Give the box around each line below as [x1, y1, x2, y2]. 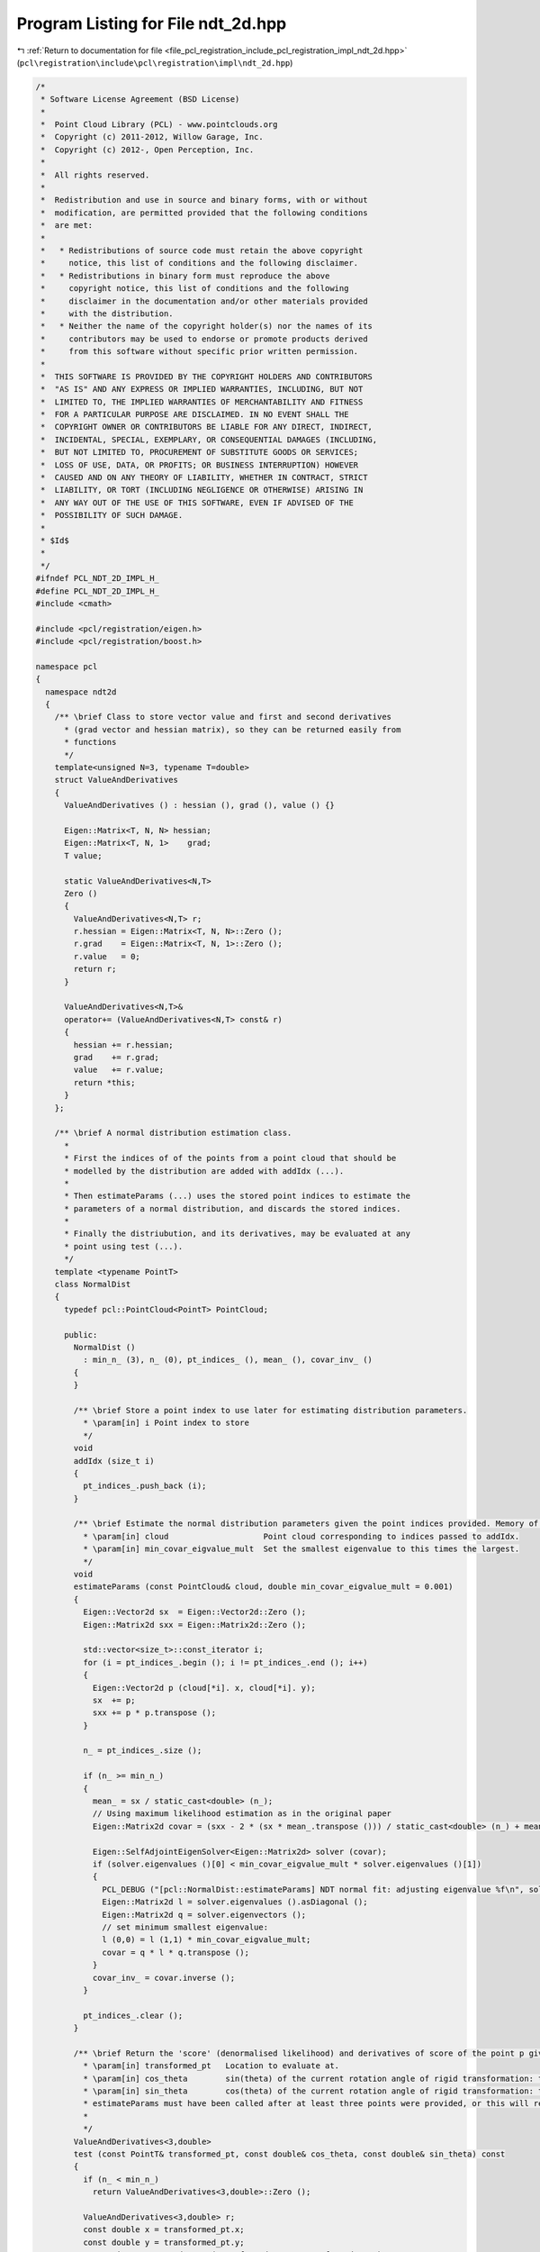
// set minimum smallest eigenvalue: [102, 1921, 269, 1932]
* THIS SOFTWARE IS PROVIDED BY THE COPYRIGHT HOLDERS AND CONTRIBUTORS [40, 371, 373, 382]
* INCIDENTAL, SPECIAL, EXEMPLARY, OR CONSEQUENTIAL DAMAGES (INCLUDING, [40, 434, 378, 445]
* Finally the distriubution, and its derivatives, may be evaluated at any [64, 1229, 411, 1239]
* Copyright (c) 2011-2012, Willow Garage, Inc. [40, 132, 265, 142]
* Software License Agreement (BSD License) [40, 95, 240, 104]
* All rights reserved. [40, 169, 150, 180]
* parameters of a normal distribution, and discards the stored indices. [64, 1203, 401, 1213]
